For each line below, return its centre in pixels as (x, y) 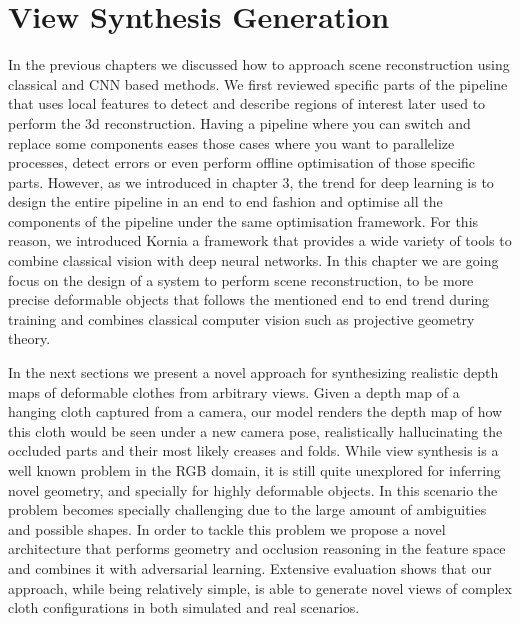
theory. (29, 338)
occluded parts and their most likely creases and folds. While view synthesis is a (253, 450)
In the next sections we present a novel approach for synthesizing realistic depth (253, 372)
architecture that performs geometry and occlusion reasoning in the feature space (257, 548)
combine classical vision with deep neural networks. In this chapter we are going (253, 260)
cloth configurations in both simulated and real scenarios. (184, 607)
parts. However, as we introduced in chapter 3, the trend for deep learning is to (251, 181)
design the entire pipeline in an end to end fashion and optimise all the (225, 201)
